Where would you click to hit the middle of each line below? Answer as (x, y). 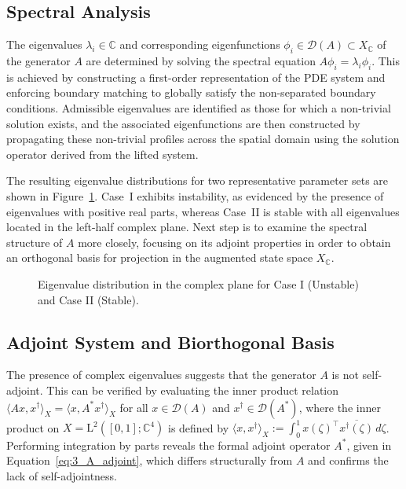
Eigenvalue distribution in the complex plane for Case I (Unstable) (198, 283)
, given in (369, 445)
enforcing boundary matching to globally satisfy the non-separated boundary (191, 92)
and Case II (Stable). (88, 299)
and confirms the (348, 460)
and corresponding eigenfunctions (200, 44)
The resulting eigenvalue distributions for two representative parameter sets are (198, 180)
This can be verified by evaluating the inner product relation (193, 390)
